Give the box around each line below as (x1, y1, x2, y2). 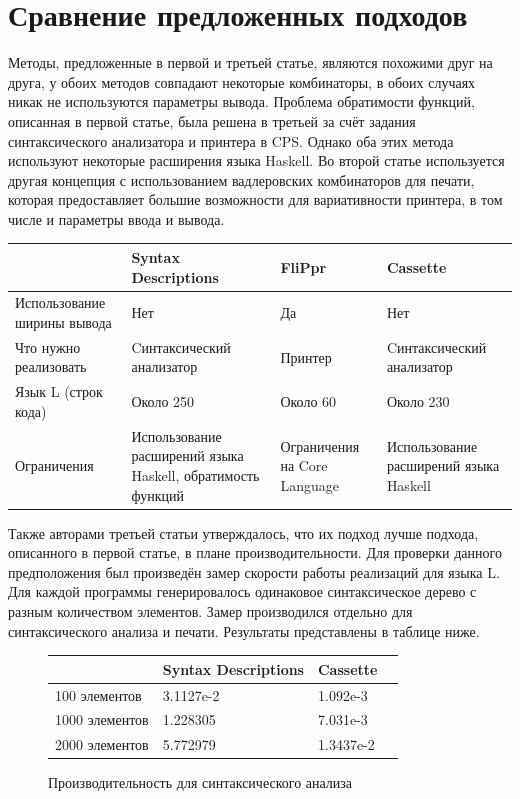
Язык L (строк (15, 381, 103, 402)
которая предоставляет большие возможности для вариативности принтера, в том (8, 189, 503, 210)
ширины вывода (15, 312, 112, 332)
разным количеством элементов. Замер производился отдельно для (8, 600, 413, 621)
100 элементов (55, 684, 142, 705)
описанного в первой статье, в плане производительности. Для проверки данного (8, 542, 502, 563)
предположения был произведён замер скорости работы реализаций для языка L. (8, 561, 500, 582)
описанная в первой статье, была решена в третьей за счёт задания (8, 110, 416, 131)
